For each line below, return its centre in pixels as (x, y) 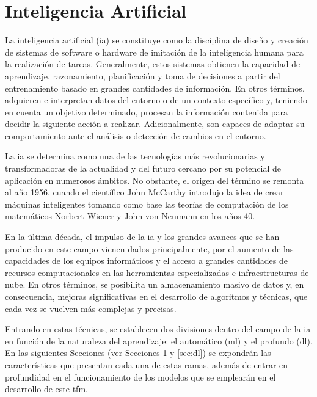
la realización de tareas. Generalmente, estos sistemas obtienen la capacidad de (153, 64)
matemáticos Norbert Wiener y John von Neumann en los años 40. (130, 216)
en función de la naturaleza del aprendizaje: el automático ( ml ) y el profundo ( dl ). (159, 341)
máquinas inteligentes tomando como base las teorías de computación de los (147, 204)
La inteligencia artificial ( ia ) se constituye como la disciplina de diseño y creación (157, 40)
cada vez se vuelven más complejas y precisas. (91, 308)
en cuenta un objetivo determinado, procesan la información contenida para (147, 111)
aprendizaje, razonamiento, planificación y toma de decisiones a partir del (143, 75)
